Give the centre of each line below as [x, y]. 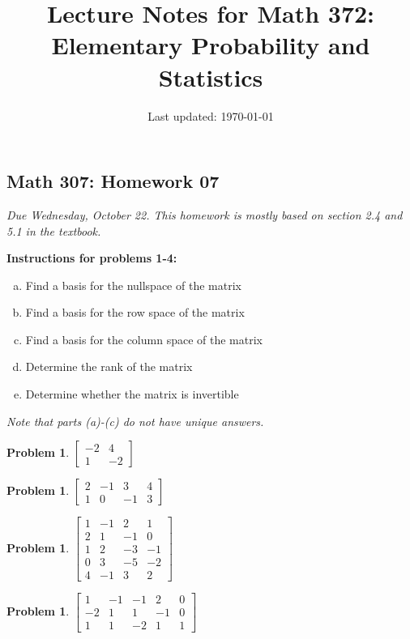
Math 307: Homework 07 [113, 181]
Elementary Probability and [211, 45]
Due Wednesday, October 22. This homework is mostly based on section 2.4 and [205, 214]
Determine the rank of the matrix [109, 366]
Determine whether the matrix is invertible [132, 394]
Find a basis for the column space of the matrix [144, 339]
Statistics [211, 77]
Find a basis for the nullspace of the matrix [133, 285]
